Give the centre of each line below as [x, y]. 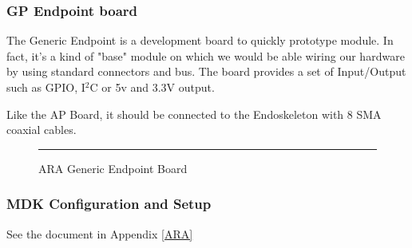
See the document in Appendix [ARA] [100, 233]
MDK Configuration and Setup [109, 204]
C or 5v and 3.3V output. [152, 87]
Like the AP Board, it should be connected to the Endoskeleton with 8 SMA [194, 114]
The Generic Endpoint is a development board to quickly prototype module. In [200, 40]
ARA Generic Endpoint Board [113, 168]
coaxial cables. [42, 130]
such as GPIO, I [46, 87]
